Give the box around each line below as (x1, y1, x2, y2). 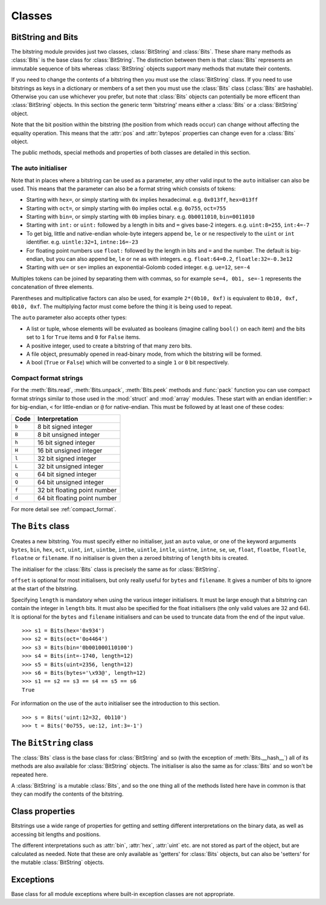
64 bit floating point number (37, 494, 117, 502)
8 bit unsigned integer (37, 430, 100, 439)
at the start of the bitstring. (11, 585, 78, 592)
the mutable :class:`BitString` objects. (11, 858, 104, 866)
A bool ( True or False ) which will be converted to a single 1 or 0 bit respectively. (26, 359, 229, 366)
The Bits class (11, 521, 69, 532)
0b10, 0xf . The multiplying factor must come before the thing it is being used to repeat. (11, 303, 232, 310)
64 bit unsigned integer (37, 478, 104, 486)
